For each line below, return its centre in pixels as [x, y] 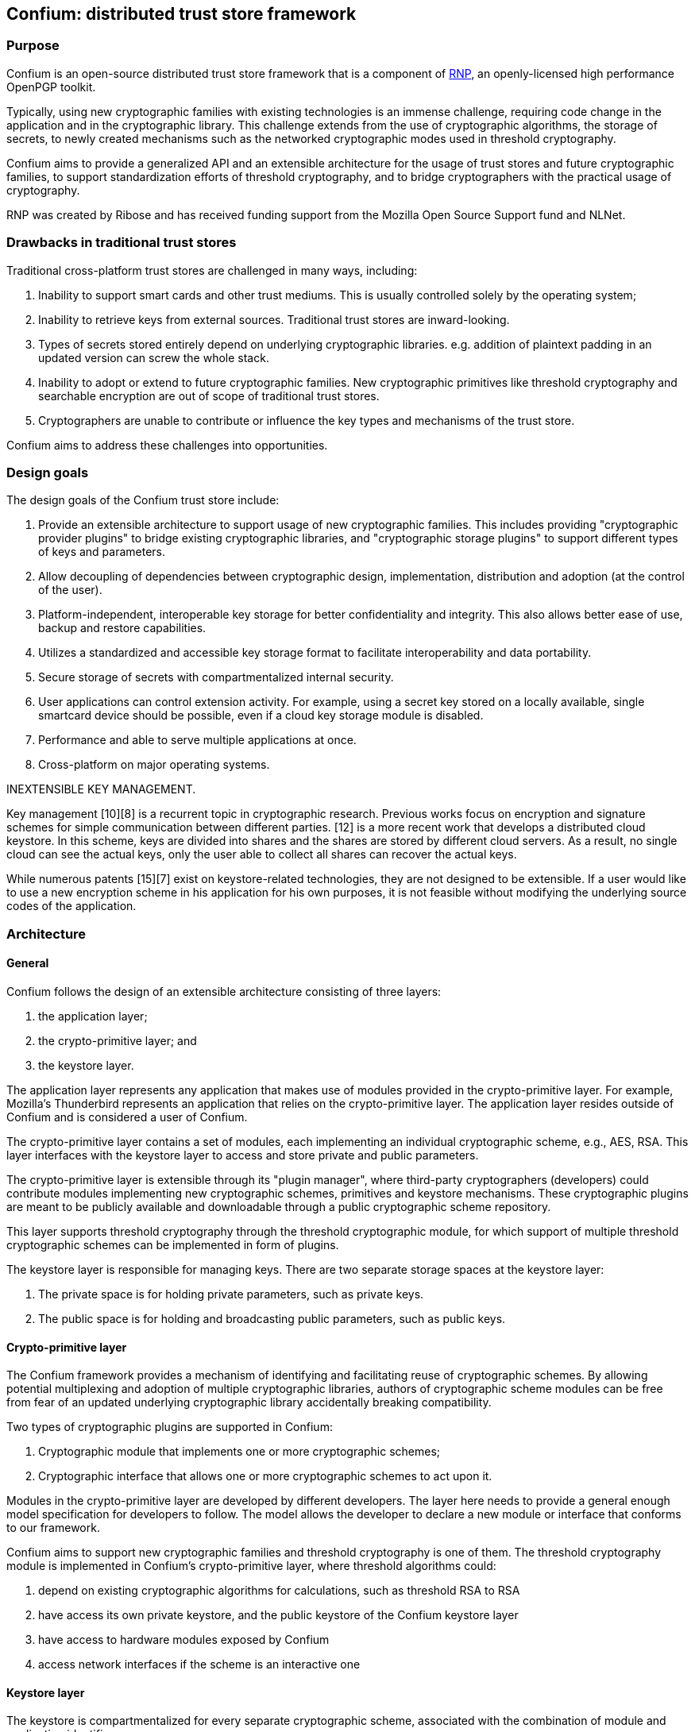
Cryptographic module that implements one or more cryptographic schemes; [239, 1452]
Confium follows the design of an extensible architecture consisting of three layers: [224, 991]
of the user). [70, 590]
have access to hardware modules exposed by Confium [184, 1640]
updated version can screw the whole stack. [154, 357]
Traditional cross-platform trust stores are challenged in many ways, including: [212, 270]
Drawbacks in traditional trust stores [122, 243]
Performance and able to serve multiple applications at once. [197, 740]
